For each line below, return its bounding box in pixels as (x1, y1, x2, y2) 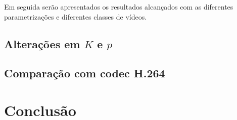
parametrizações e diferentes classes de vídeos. (4, 11, 147, 22)
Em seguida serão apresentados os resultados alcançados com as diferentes (4, 2, 233, 12)
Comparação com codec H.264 (4, 65, 165, 81)
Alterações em (4, 36, 80, 51)
